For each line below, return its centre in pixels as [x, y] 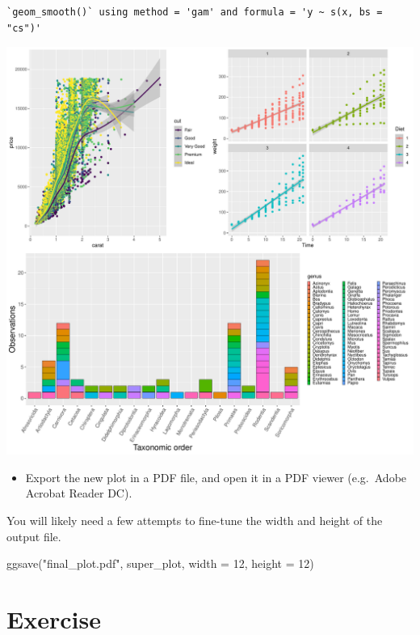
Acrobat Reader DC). [79, 493]
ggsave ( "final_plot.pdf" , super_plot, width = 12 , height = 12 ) [160, 563]
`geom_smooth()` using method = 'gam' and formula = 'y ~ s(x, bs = [195, 12]
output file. [34, 536]
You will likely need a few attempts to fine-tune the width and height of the [195, 520]
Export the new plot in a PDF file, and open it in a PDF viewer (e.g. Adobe [216, 477]
